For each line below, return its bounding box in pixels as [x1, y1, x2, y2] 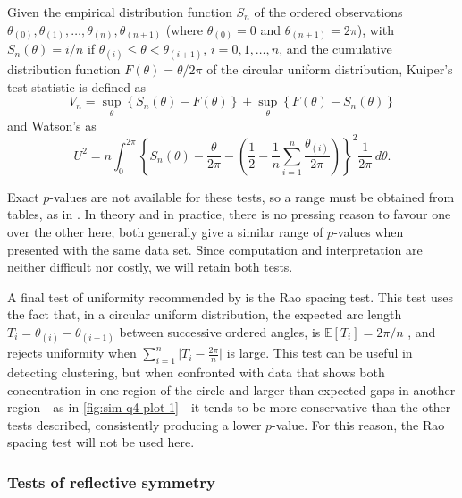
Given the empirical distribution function [7, 3, 232, 21]
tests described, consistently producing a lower [7, 415, 262, 434]
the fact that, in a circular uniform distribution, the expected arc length [7, 305, 402, 324]
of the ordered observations [254, 3, 403, 21]
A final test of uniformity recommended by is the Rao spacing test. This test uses [7, 287, 454, 306]
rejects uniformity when [7, 343, 137, 362]
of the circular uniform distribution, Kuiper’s [206, 60, 453, 79]
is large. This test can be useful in [226, 343, 413, 362]
